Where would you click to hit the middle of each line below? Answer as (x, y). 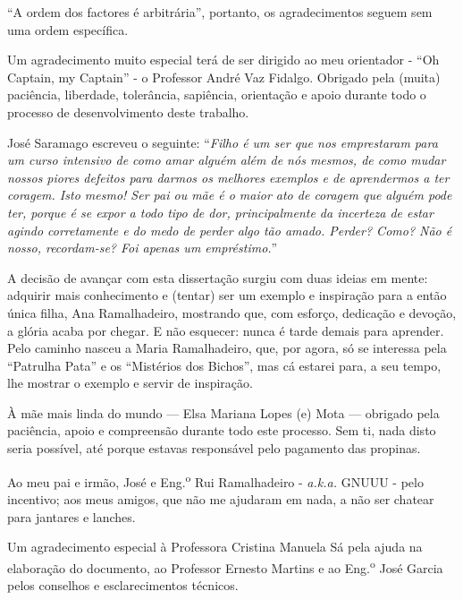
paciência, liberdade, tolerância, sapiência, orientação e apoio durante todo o (217, 94)
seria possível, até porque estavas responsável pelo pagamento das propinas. (214, 448)
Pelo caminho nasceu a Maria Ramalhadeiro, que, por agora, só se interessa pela (227, 348)
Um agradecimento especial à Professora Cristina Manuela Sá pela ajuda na (215, 547)
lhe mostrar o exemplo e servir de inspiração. (130, 383)
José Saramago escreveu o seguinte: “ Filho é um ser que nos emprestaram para (223, 142)
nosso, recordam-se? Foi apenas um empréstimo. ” (143, 248)
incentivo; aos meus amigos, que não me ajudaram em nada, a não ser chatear (221, 498)
